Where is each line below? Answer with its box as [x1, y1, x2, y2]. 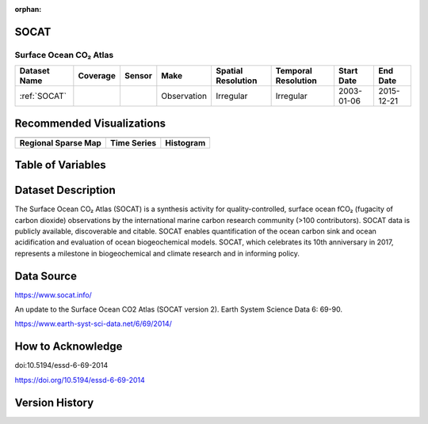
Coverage [78, 70, 117, 81]
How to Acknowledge [14, 340, 123, 354]
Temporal [275, 66, 312, 77]
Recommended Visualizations [14, 116, 166, 130]
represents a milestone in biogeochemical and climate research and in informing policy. [14, 248, 300, 258]
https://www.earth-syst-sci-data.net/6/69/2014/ [14, 319, 172, 328]
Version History [14, 396, 94, 409]
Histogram [165, 137, 206, 148]
